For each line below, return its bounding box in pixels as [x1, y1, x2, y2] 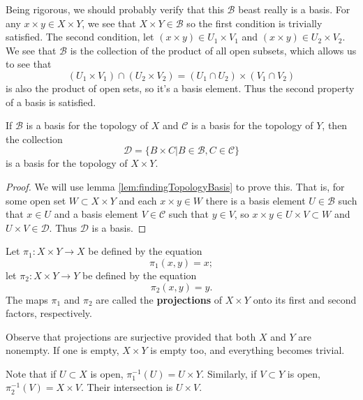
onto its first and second [253, 292, 357, 306]
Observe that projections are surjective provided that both [6, 329, 256, 343]
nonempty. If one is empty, [6, 343, 119, 357]
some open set [6, 193, 66, 207]
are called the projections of [96, 292, 223, 306]
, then [322, 118, 348, 133]
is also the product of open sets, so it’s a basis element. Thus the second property [6, 80, 355, 95]
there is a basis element [205, 193, 306, 207]
